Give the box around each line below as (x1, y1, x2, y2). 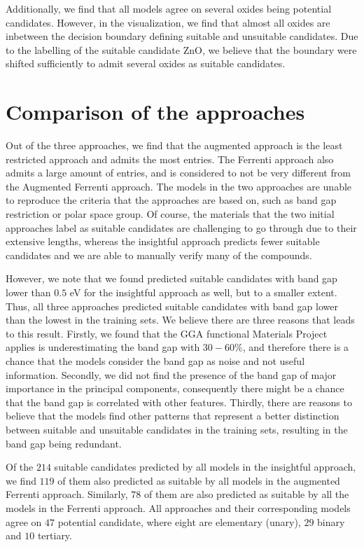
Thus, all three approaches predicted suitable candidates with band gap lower (6, 298, 338, 313)
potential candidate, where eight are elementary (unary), (57, 514, 301, 529)
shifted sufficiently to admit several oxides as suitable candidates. (6, 56, 286, 71)
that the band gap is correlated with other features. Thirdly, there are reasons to (6, 394, 352, 409)
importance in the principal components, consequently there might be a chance (6, 381, 344, 396)
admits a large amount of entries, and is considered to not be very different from (6, 165, 351, 180)
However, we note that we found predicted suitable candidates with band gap (6, 271, 337, 286)
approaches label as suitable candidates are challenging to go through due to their (6, 220, 357, 235)
